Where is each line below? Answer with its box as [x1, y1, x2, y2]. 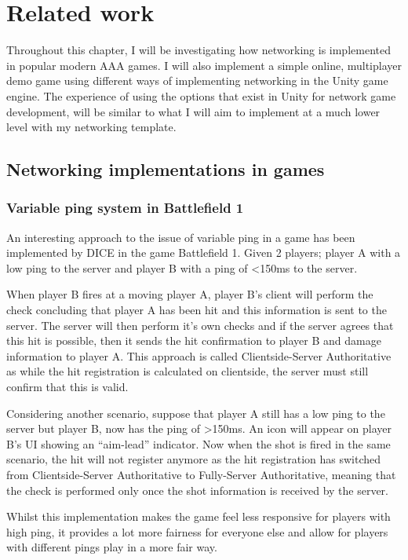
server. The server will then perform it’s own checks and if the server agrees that [6, 317, 394, 333]
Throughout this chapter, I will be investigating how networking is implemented [6, 42, 391, 58]
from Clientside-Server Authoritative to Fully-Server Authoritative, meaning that [6, 467, 396, 482]
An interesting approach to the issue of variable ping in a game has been [6, 229, 355, 245]
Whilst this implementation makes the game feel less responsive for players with [6, 508, 391, 525]
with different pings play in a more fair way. [6, 539, 217, 555]
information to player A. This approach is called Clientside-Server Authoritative [6, 347, 392, 364]
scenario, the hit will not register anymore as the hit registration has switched [6, 451, 381, 467]
